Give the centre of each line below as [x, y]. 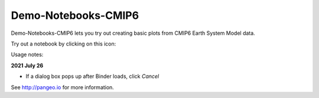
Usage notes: [27, 55]
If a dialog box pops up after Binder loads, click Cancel [92, 76]
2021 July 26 [27, 66]
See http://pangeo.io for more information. [63, 87]
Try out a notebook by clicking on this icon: [64, 44]
